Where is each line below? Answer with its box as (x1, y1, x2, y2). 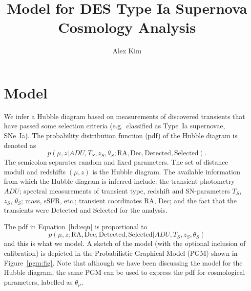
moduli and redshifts (4, 166, 66, 176)
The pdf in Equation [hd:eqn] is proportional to (4, 221, 147, 231)
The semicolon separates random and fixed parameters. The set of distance (4, 157, 228, 167)
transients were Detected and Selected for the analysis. (4, 205, 167, 215)
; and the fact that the (169, 195, 237, 205)
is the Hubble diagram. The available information (92, 166, 240, 176)
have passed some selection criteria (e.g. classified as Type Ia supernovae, (4, 121, 225, 131)
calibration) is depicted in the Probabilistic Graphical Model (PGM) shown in (4, 247, 238, 258)
